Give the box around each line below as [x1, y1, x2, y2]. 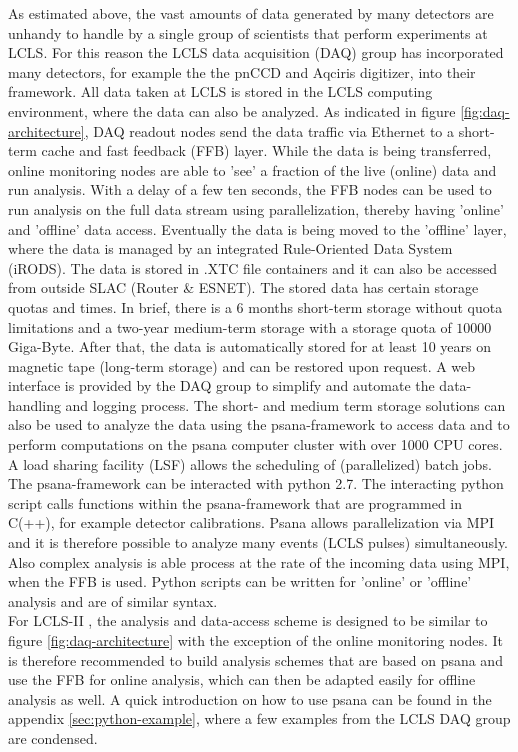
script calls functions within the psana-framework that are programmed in [8, 492, 463, 513]
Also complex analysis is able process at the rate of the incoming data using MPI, [8, 551, 510, 572]
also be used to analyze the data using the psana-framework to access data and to [8, 414, 510, 435]
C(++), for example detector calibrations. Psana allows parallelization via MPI [8, 512, 495, 533]
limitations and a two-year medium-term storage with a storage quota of [8, 316, 452, 337]
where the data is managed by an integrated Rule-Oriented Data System [8, 238, 453, 259]
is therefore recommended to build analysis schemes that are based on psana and [8, 649, 503, 670]
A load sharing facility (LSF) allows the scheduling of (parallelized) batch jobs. [8, 453, 492, 474]
